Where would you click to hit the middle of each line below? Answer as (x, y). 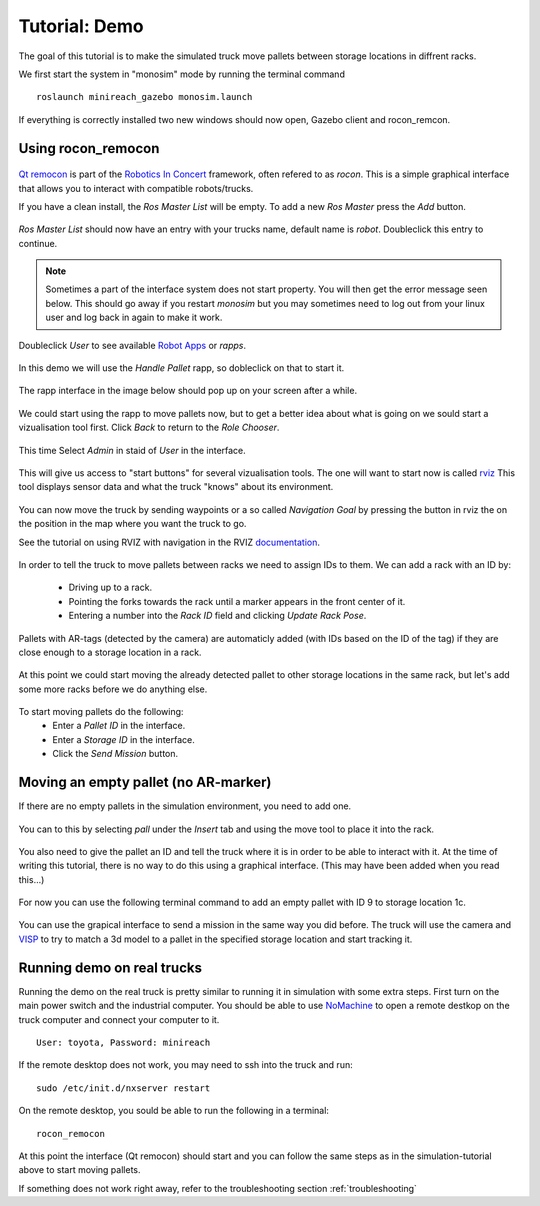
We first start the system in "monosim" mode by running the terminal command (181, 74)
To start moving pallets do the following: (101, 712)
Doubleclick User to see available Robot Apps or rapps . (132, 345)
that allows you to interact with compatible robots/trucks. (136, 188)
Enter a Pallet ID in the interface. (119, 726)
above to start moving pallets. (79, 1170)
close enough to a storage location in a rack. (110, 652)
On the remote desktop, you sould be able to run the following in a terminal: (174, 1111)
